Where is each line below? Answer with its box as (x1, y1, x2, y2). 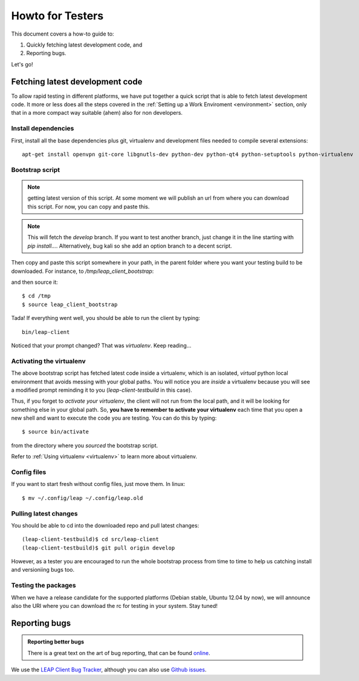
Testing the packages (11, 581, 77, 590)
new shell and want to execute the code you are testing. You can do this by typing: (11, 414, 217, 422)
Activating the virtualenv (11, 357, 86, 365)
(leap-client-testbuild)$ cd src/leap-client (22, 536, 160, 543)
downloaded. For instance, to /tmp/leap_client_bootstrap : (11, 267, 154, 275)
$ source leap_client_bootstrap (22, 301, 118, 308)
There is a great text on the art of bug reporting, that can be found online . (27, 649, 211, 656)
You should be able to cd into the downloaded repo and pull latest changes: (11, 522, 199, 529)
